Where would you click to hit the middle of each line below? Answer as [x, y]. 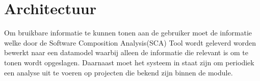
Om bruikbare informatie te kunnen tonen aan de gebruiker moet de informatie [128, 33]
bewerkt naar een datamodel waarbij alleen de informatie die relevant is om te [126, 52]
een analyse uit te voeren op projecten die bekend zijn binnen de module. [119, 72]
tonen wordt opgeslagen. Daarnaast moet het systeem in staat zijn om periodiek [129, 62]
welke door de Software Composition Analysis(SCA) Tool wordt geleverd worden [130, 42]
